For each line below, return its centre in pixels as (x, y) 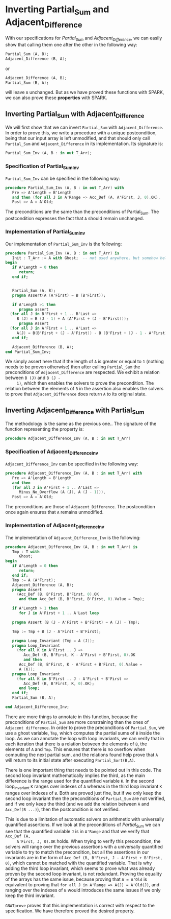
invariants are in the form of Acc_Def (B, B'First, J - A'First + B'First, (84, 857)
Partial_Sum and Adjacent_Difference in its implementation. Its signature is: (84, 144)
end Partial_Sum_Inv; (28, 352)
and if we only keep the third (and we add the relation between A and (77, 804)
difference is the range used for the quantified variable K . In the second (80, 781)
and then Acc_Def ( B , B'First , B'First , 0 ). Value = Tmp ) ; (81, 599)
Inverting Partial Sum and (57, 10)
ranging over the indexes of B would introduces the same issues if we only (83, 890)
